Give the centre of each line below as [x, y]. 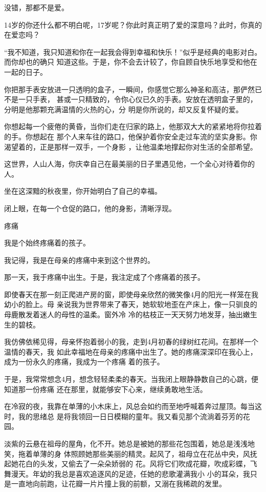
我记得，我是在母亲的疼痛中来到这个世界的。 [79, 260]
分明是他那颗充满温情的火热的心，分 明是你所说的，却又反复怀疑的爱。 [124, 109]
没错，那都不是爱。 [36, 7]
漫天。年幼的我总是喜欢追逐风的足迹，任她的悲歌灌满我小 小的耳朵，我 [130, 473]
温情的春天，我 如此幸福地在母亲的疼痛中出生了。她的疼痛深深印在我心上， [131, 351]
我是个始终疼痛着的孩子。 [47, 243]
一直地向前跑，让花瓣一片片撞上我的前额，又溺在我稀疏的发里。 [118, 484]
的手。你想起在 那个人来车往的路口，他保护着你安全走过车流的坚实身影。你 [131, 136]
